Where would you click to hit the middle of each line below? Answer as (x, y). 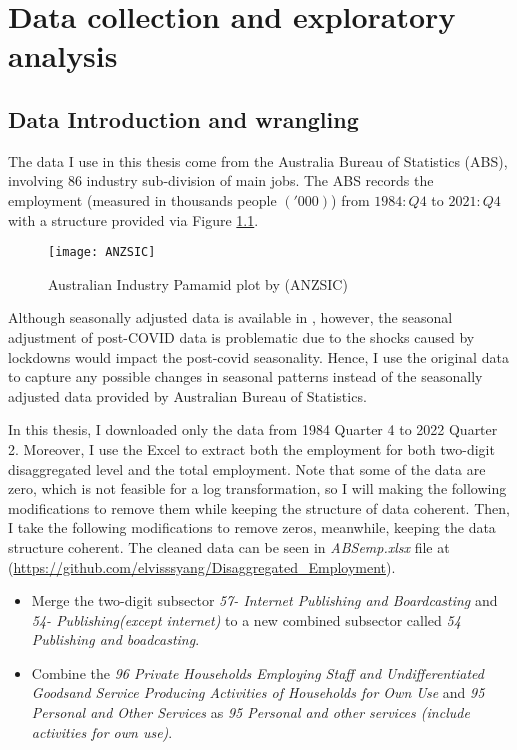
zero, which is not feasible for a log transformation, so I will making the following (257, 488)
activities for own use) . (102, 731)
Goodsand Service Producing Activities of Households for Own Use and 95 (258, 692)
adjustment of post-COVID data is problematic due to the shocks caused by (241, 336)
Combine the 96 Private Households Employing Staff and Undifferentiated (257, 672)
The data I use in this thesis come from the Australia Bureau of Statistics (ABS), (258, 160)
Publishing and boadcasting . (115, 639)
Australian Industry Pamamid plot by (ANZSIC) (198, 283)
